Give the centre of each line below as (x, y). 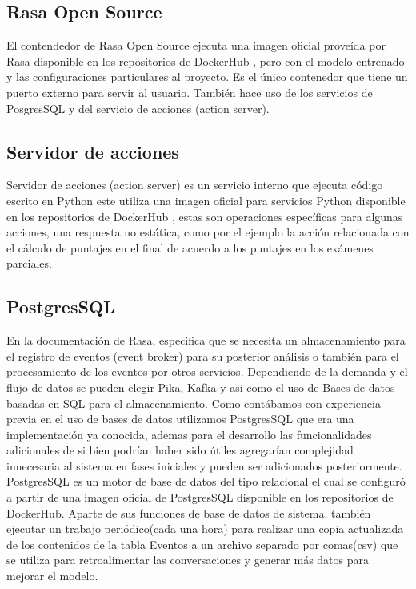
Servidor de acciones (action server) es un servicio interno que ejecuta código (195, 185)
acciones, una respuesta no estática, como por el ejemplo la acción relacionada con (208, 232)
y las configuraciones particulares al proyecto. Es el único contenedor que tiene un (207, 77)
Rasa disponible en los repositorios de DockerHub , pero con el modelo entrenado (206, 61)
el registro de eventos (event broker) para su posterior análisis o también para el (203, 355)
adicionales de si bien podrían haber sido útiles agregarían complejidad (180, 450)
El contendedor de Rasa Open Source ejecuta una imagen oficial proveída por (196, 45)
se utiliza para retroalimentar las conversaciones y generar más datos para (188, 560)
